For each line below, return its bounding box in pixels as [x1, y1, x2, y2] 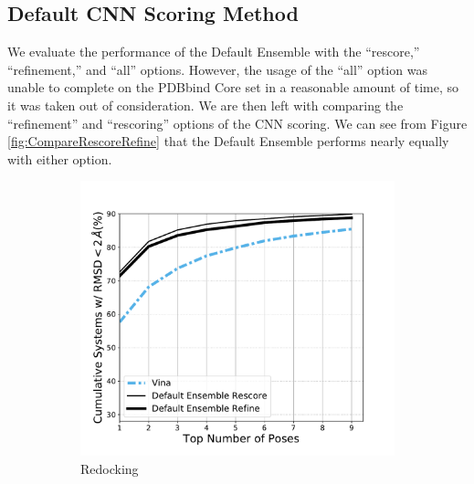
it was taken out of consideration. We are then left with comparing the [7, 95, 404, 114]
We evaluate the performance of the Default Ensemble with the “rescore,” [7, 42, 420, 61]
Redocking [80, 458, 139, 478]
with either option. [7, 149, 112, 168]
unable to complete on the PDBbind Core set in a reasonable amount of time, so [7, 78, 458, 97]
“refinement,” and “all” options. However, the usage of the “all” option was [7, 59, 427, 79]
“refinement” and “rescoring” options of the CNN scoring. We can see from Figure [7, 113, 468, 132]
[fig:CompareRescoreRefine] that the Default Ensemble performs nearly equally [7, 132, 449, 151]
